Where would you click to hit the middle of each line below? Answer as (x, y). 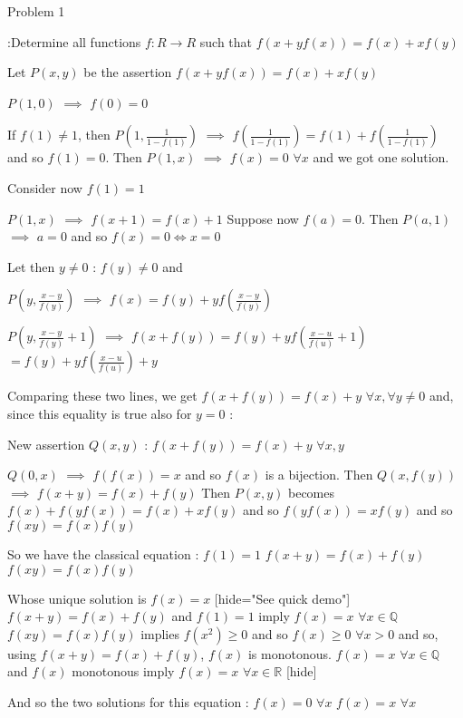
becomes (312, 492)
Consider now (45, 187)
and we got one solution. (381, 157)
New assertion (46, 444)
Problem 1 (36, 11)
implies (160, 633)
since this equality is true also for (100, 413)
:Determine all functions (74, 41)
